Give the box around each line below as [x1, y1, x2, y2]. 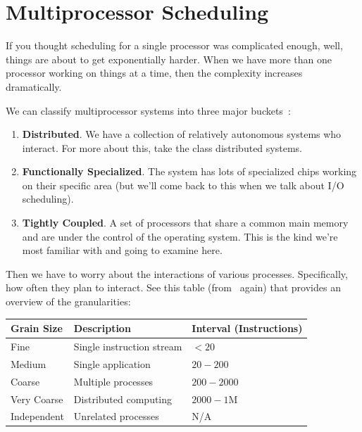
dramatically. [6, 79, 62, 94]
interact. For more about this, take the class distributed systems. [22, 140, 302, 155]
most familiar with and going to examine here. [22, 243, 223, 258]
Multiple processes [73, 374, 154, 388]
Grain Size [11, 321, 63, 336]
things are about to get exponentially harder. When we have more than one [6, 51, 332, 66]
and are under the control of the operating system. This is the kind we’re [22, 229, 338, 243]
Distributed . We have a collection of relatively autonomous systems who [22, 127, 342, 141]
